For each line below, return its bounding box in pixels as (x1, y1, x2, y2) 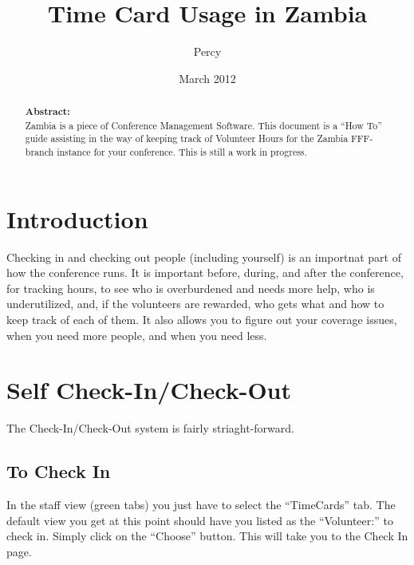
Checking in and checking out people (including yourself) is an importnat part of (6, 248, 401, 265)
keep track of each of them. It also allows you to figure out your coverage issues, (6, 311, 397, 328)
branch (25, 145, 54, 159)
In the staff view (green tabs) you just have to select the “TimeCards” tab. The (6, 496, 396, 513)
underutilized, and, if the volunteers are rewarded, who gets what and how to (6, 295, 384, 312)
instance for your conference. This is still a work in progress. (57, 145, 307, 159)
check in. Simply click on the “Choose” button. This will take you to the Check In (6, 527, 408, 544)
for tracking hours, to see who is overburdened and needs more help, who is (6, 279, 375, 296)
